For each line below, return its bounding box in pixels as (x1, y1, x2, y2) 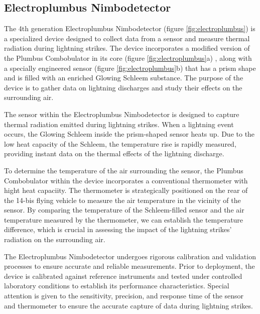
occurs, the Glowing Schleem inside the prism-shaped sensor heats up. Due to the (4, 129, 255, 139)
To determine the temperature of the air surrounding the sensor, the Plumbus (4, 165, 243, 175)
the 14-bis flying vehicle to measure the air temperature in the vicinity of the (4, 194, 241, 205)
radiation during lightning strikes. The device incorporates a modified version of (4, 43, 250, 53)
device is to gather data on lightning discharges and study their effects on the (4, 82, 242, 92)
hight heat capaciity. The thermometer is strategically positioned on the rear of (4, 185, 248, 195)
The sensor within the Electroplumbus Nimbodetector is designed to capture (4, 109, 239, 119)
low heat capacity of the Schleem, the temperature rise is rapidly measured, (4, 138, 236, 149)
